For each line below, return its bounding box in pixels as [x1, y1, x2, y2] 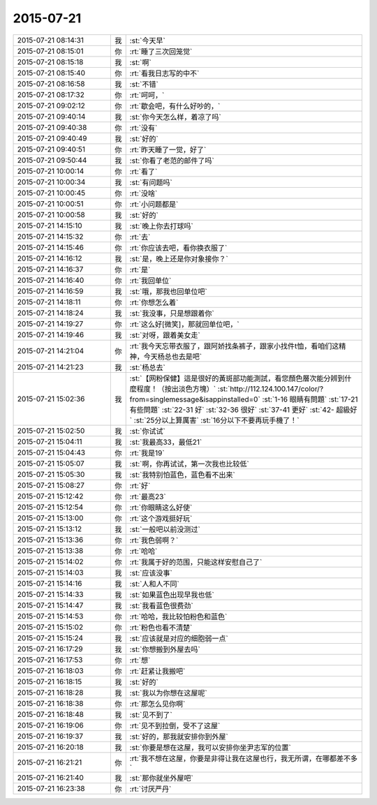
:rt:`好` [129, 480, 151, 490]
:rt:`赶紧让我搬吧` [129, 666, 186, 676]
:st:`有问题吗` [129, 177, 172, 187]
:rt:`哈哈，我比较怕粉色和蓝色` [129, 612, 228, 621]
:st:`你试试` [129, 426, 165, 436]
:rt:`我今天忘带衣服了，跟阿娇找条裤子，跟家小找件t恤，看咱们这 [129, 341, 339, 350]
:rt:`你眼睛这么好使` [129, 503, 193, 512]
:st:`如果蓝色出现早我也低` [129, 590, 214, 600]
